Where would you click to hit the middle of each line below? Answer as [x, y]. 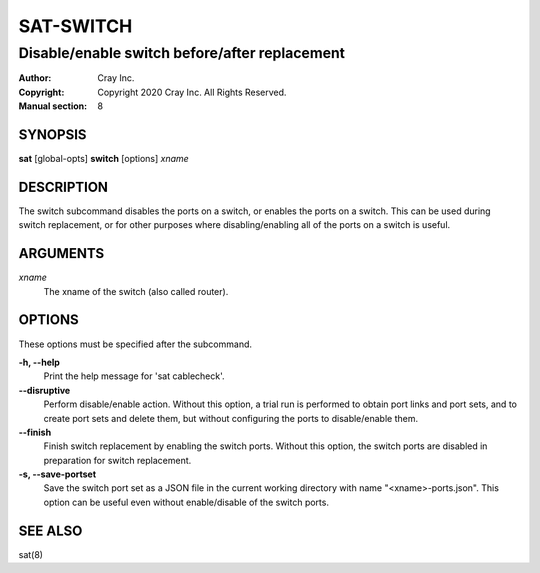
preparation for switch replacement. [117, 460]
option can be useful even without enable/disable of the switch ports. [186, 502]
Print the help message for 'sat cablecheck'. [134, 376]
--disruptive [44, 390]
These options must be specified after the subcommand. [135, 344]
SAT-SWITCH [75, 26]
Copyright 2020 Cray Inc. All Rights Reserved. [192, 92]
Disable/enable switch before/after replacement [181, 53]
